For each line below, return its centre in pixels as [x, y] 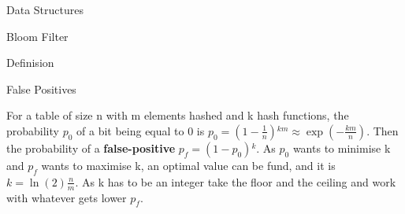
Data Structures [45, 9]
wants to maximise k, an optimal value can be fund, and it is [188, 165]
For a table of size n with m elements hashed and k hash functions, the [178, 115]
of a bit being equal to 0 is [141, 130]
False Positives [41, 89]
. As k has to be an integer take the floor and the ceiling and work [236, 181]
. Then [383, 130]
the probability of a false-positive [91, 148]
